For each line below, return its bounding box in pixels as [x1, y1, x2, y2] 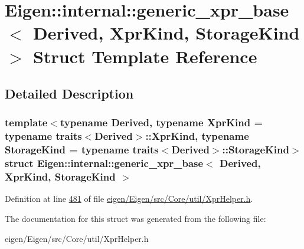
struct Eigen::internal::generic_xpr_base [5, 156, 204, 171]
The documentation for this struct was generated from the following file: [5, 212, 266, 225]
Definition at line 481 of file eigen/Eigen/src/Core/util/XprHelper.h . [5, 192, 253, 205]
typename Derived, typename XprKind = [60, 115, 263, 130]
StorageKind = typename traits [5, 142, 159, 157]
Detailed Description [5, 84, 134, 103]
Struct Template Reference [33, 44, 257, 68]
